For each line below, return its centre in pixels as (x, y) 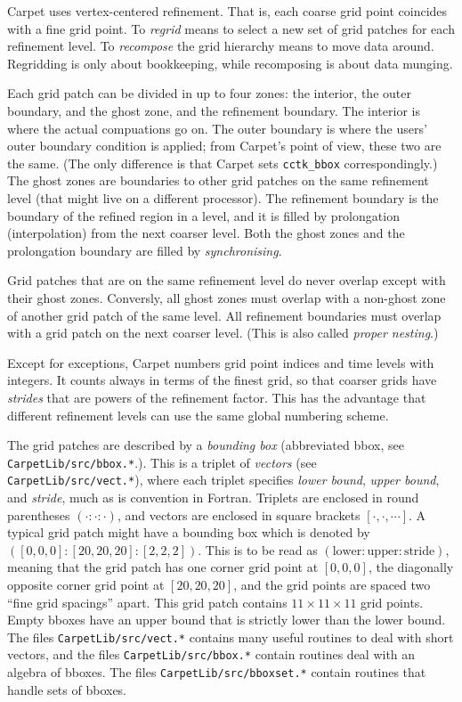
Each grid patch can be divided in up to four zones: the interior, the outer (209, 93)
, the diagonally (411, 567)
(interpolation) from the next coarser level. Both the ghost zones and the (206, 233)
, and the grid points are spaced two (332, 584)
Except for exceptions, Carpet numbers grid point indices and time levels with (221, 362)
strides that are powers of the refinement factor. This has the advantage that (217, 397)
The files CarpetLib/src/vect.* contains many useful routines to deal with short (231, 637)
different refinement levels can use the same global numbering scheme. (198, 415)
